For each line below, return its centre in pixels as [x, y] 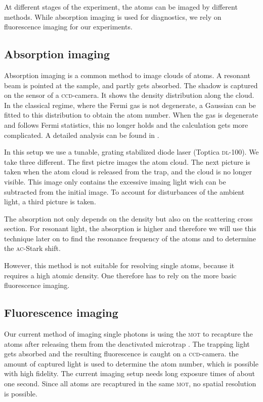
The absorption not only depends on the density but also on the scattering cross [128, 218]
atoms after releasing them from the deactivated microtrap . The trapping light [127, 343]
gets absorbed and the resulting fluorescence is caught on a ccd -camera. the [121, 354]
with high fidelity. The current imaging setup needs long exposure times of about [129, 373]
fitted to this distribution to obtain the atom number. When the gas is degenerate [131, 115]
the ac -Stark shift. [32, 248]
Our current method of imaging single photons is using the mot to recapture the [128, 334]
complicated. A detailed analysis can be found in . [82, 135]
